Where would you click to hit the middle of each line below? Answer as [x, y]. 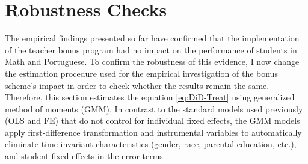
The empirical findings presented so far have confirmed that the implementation [152, 38]
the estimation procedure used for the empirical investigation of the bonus [141, 73]
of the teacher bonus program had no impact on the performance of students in [151, 50]
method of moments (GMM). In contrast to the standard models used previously [154, 108]
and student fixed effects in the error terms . [87, 156]
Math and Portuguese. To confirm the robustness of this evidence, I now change [152, 62]
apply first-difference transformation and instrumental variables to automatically [153, 132]
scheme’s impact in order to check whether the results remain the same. [137, 85]
